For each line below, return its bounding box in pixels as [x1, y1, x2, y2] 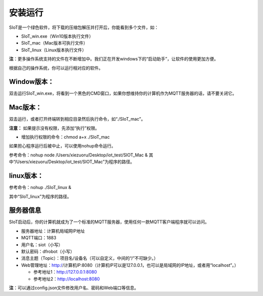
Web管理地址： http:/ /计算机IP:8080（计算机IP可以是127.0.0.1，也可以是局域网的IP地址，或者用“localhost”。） [21, 262, 239, 268]
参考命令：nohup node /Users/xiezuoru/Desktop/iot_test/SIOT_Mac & [9, 152, 148, 158]
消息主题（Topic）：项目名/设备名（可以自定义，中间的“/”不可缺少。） [21, 255, 158, 261]
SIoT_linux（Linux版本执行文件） [21, 47, 87, 53]
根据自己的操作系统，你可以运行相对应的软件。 [9, 65, 103, 71]
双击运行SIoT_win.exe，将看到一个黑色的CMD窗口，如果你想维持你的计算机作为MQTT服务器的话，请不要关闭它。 [9, 90, 237, 96]
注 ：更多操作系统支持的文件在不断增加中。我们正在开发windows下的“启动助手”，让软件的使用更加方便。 [9, 56, 219, 62]
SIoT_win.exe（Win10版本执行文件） [21, 33, 94, 39]
